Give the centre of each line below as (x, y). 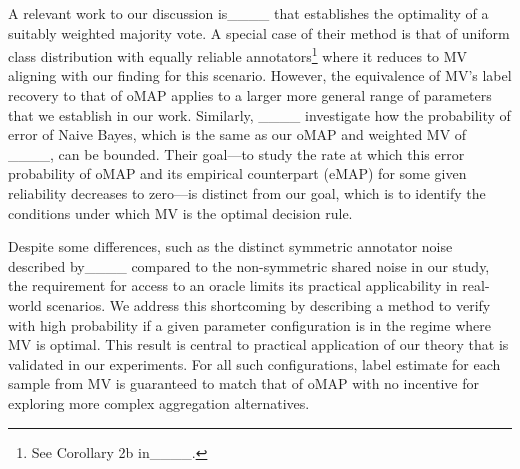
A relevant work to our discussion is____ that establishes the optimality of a (248, 13)
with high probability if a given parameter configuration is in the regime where (249, 324)
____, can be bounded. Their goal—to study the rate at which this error (236, 153)
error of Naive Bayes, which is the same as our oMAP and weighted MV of (237, 134)
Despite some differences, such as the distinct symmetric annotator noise (230, 246)
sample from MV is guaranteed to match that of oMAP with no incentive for (244, 383)
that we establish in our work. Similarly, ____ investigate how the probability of (259, 114)
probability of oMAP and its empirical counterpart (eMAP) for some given (237, 173)
